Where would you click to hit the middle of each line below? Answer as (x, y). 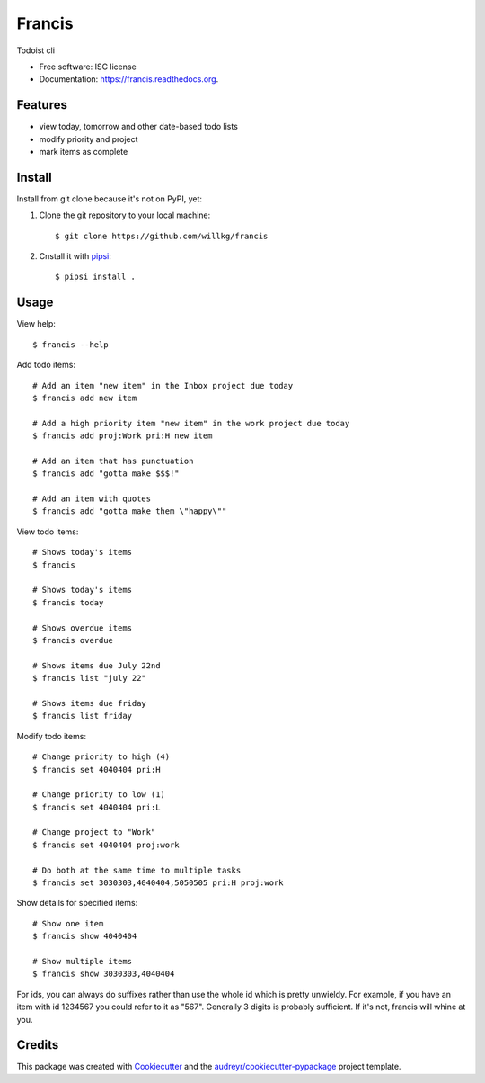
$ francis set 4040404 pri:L (97, 807)
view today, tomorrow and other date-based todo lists (138, 127)
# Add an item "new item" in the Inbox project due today (163, 385)
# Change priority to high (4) (101, 757)
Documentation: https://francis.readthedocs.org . (129, 79)
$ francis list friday (83, 716)
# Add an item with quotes (92, 499)
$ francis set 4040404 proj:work (106, 845)
